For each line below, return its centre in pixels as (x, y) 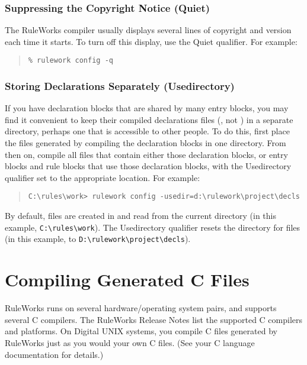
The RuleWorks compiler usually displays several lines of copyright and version (148, 30)
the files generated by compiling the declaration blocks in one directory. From (145, 143)
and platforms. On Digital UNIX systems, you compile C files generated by (141, 331)
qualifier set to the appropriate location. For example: (103, 177)
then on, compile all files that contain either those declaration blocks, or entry (146, 154)
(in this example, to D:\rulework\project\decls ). (98, 239)
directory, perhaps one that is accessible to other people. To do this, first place (147, 131)
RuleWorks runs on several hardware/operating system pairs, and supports (141, 308)
